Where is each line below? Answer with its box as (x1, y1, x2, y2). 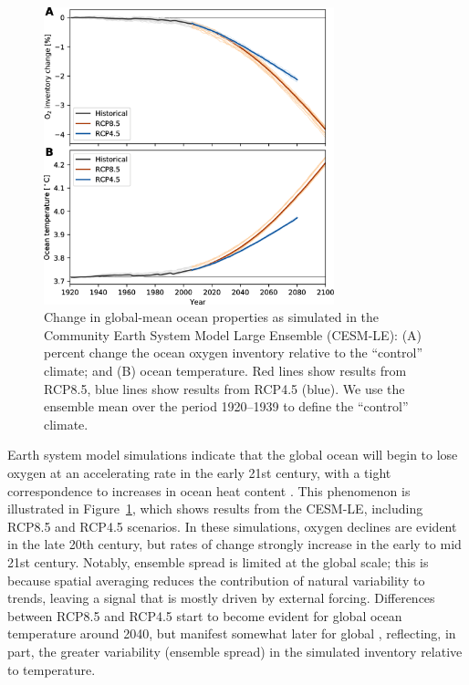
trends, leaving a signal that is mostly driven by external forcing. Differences (7, 588, 435, 607)
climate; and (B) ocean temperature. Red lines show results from (44, 361, 407, 379)
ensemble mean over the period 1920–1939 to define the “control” (44, 397, 409, 416)
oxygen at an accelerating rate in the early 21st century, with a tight (7, 462, 391, 482)
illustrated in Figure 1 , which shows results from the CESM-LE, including (7, 499, 423, 518)
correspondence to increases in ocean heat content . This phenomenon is (7, 481, 411, 500)
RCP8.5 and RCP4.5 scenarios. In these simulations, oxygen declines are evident (7, 516, 457, 535)
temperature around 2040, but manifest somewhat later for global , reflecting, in (7, 624, 456, 643)
